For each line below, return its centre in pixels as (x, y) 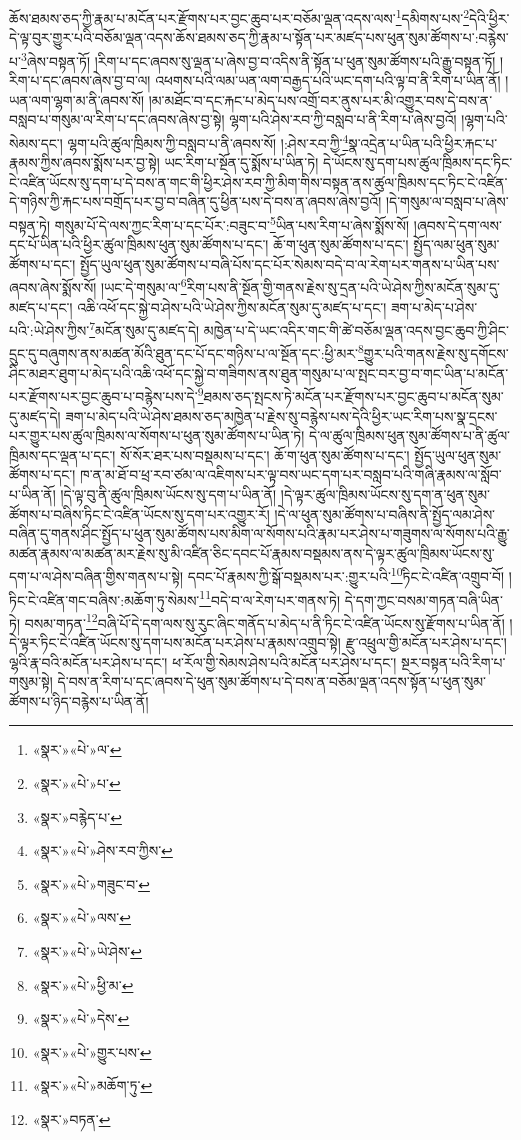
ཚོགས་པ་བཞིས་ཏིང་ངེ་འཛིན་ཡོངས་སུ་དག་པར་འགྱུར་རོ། (139, 513)
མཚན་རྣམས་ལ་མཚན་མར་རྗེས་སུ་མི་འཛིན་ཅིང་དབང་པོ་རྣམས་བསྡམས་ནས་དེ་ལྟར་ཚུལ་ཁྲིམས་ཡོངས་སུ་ (252, 552)
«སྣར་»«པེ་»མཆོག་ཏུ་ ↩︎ (92, 1085)
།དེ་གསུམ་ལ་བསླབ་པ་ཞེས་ (447, 201)
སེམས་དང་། (36, 142)
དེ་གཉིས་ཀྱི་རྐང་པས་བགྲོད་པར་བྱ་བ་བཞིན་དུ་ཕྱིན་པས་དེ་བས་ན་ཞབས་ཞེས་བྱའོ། (195, 201)
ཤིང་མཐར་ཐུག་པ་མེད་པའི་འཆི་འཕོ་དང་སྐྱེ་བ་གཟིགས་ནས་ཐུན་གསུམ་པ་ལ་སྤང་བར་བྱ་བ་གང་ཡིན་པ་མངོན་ (259, 372)
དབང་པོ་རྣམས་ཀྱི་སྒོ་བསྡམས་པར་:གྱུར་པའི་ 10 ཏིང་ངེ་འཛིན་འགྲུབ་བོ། (345, 574)
